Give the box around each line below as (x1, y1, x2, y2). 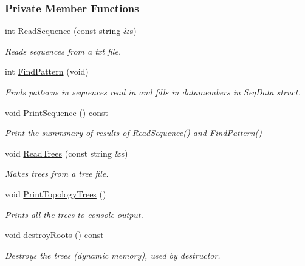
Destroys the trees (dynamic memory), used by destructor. (5, 248, 221, 261)
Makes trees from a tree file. (5, 167, 109, 180)
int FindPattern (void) (5, 65, 89, 78)
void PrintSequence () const (5, 106, 108, 118)
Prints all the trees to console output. (5, 208, 143, 220)
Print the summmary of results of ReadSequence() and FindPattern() (5, 126, 262, 139)
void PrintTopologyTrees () (5, 187, 106, 200)
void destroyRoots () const (5, 228, 104, 241)
